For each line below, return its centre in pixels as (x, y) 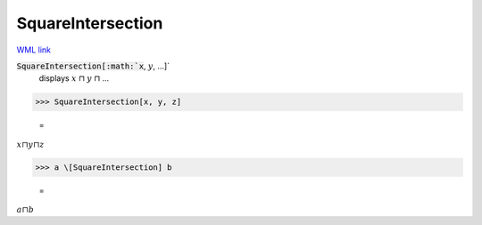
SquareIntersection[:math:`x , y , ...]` (93, 66)
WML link (34, 50)
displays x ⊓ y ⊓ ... (74, 78)
